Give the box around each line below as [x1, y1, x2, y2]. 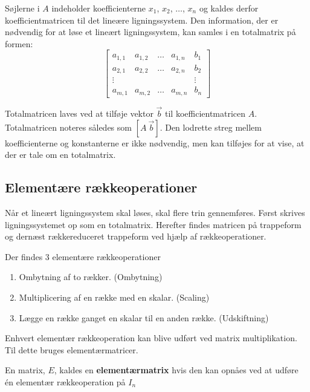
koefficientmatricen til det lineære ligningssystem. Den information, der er [5, 13, 279, 26]
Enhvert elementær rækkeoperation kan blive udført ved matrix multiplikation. [5, 332, 297, 344]
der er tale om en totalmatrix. [5, 148, 116, 161]
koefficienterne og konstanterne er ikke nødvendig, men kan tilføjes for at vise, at [5, 136, 305, 149]
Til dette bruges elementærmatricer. [5, 343, 138, 356]
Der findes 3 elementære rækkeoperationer [5, 250, 161, 263]
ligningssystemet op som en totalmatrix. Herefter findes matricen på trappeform [5, 218, 302, 230]
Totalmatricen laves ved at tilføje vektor [5, 107, 153, 120]
